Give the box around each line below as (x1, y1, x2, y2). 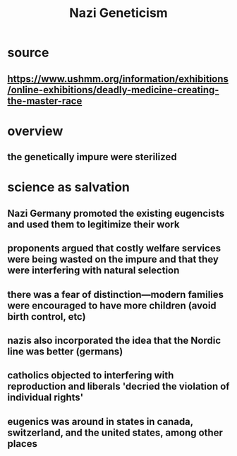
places (7, 438, 37, 450)
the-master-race (7, 95, 83, 107)
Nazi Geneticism (69, 5, 168, 21)
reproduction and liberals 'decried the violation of (7, 380, 230, 392)
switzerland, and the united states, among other (7, 426, 224, 438)
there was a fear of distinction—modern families (7, 288, 224, 301)
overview (7, 123, 63, 139)
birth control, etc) (7, 311, 86, 323)
